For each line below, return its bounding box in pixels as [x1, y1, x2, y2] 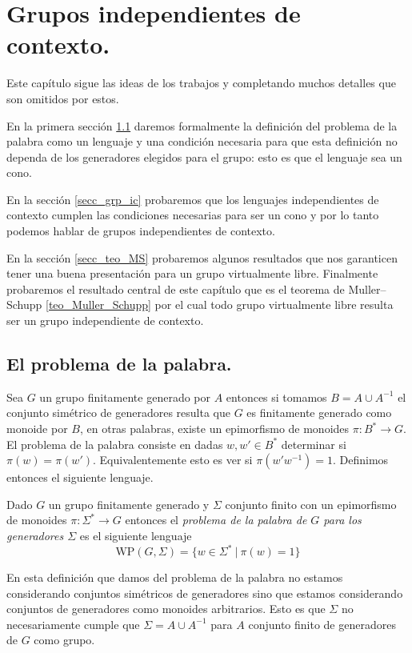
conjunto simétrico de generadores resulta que [6, 404, 230, 421]
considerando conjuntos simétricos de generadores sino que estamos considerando [6, 584, 403, 601]
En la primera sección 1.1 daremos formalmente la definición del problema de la [6, 117, 398, 134]
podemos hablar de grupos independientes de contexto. [6, 222, 275, 239]
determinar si [281, 435, 346, 452]
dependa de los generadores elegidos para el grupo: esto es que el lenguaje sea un [6, 148, 402, 165]
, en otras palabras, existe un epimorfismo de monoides [79, 420, 350, 437]
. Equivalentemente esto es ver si [92, 451, 253, 468]
